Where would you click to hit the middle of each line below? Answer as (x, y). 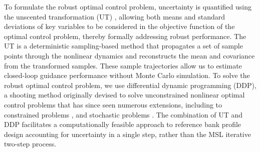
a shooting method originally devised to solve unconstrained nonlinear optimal (124, 95)
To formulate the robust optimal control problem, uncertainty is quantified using (128, 6)
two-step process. (30, 144)
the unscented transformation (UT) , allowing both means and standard (115, 16)
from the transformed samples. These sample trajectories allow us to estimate (123, 65)
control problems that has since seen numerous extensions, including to (113, 104)
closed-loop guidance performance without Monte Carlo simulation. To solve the (127, 75)
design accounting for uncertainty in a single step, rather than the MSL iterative (127, 134)
